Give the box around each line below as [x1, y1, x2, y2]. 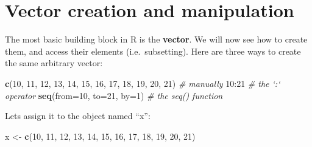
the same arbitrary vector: [5, 56, 103, 69]
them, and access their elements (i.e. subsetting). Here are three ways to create [5, 44, 301, 57]
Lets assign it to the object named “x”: [5, 109, 151, 122]
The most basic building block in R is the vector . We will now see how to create [5, 33, 308, 46]
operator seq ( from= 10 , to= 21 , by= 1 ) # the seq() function [5, 89, 223, 101]
